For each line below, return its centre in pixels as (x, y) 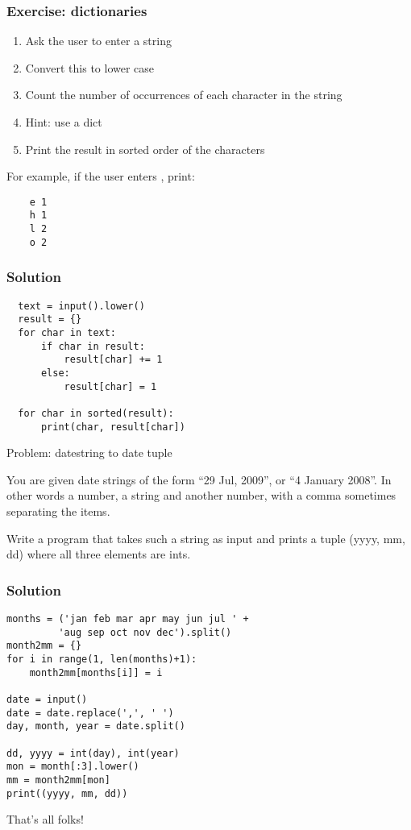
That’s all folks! (45, 819)
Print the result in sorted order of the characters (145, 149)
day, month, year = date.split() (96, 726)
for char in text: (67, 332)
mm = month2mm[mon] (58, 780)
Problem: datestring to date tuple (89, 452)
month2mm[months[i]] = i (96, 672)
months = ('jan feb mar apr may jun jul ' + (128, 618)
